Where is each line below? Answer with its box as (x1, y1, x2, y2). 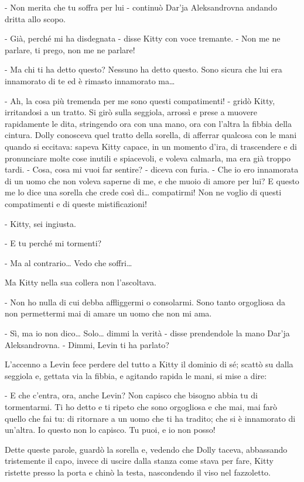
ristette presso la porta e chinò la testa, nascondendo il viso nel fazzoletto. (5, 466, 271, 478)
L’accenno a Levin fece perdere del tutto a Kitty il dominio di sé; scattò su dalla (5, 358, 293, 370)
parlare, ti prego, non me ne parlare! (5, 43, 135, 56)
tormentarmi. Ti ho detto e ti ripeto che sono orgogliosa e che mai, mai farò (5, 401, 278, 413)
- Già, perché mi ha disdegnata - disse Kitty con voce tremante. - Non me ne (5, 32, 281, 44)
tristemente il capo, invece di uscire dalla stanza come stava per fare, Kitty (5, 455, 274, 467)
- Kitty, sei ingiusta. (5, 217, 76, 229)
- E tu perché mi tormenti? (5, 237, 102, 249)
